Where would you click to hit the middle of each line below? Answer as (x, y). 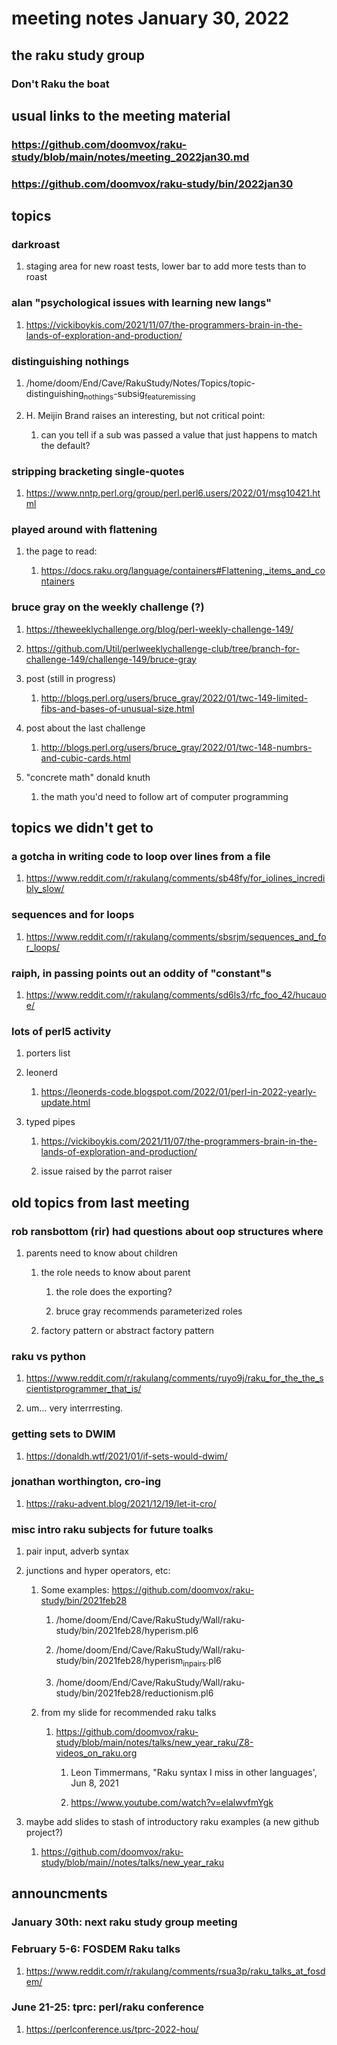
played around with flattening (84, 530)
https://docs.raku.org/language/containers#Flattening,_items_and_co (183, 571)
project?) (44, 1832)
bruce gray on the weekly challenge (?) (108, 607)
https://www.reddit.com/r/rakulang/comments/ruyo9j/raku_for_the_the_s (174, 1378)
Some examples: (75, 1590)
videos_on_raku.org (96, 1753)
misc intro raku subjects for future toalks (112, 1529)
